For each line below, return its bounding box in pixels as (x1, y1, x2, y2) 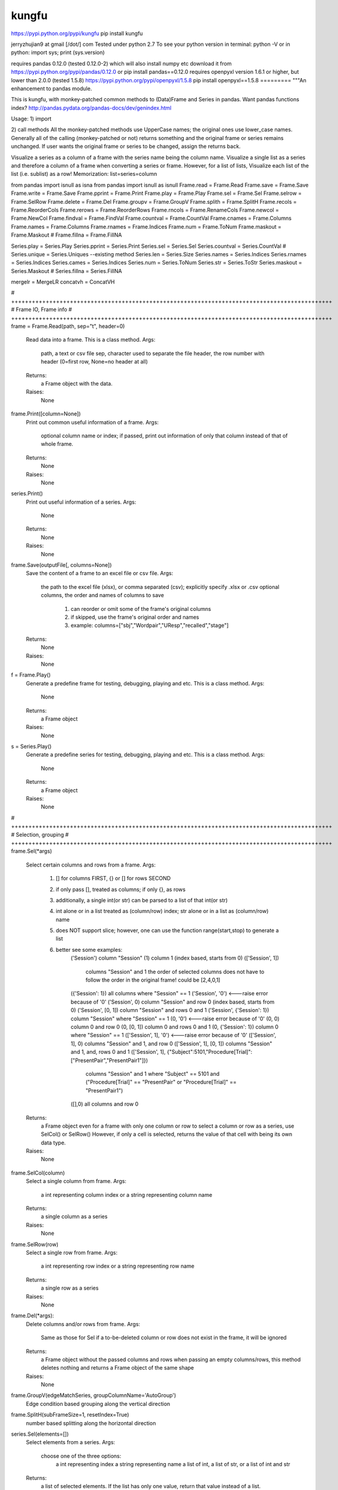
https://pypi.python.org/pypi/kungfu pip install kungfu (11, 30, 143, 37)
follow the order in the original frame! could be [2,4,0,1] (85, 976, 221, 983)
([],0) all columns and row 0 (70, 1100, 139, 1108)
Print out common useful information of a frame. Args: (26, 418, 159, 426)
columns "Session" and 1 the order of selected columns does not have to (85, 968, 265, 975)
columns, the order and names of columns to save (41, 592, 164, 599)
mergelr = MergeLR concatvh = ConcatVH (11, 278, 115, 285)
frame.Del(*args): (11, 1312, 54, 1320)
